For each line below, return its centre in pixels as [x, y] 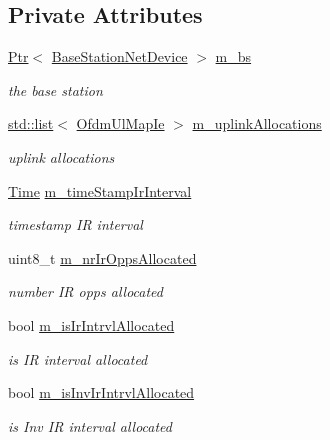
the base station [55, 89]
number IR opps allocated [85, 291]
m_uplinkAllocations [257, 123]
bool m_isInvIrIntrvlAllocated [101, 392]
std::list [31, 123]
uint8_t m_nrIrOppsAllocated [102, 257]
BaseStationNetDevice [119, 56]
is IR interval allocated [78, 358]
